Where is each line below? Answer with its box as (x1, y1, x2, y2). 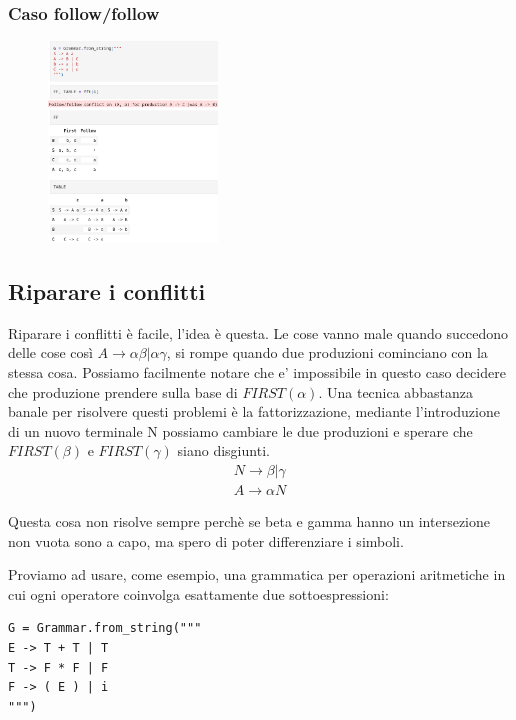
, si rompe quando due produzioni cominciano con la (166, 342, 488, 363)
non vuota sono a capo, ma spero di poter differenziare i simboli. (8, 530, 404, 551)
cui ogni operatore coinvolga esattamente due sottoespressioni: (8, 583, 389, 604)
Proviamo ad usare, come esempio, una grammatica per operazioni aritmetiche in (8, 564, 506, 585)
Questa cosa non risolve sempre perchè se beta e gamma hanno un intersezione (8, 511, 490, 531)
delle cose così (8, 342, 93, 363)
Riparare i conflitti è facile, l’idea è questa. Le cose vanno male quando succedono (8, 322, 508, 343)
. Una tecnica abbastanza (318, 381, 473, 402)
